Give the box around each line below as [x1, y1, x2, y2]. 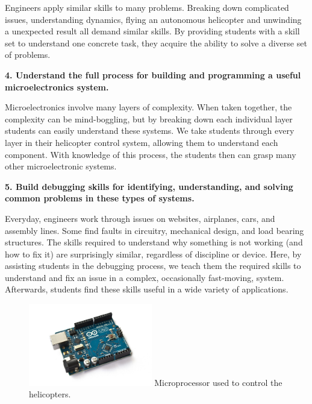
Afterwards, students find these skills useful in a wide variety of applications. [5, 283, 289, 295]
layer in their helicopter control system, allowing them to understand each [5, 136, 278, 148]
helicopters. [29, 388, 71, 400]
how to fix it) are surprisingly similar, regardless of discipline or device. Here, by [5, 247, 302, 260]
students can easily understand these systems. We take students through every [5, 124, 295, 137]
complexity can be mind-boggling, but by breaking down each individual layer [5, 112, 293, 125]
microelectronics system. [5, 80, 109, 93]
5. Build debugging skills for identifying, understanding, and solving [5, 180, 293, 192]
